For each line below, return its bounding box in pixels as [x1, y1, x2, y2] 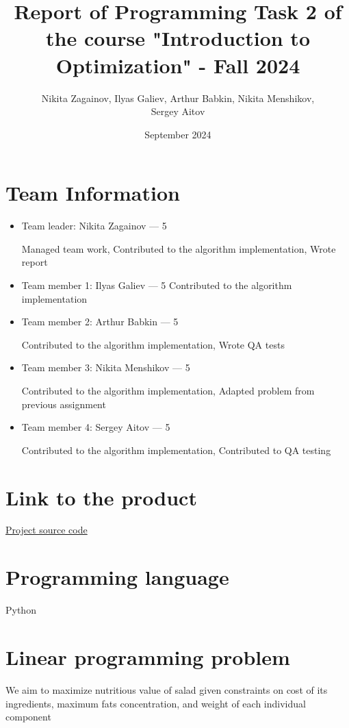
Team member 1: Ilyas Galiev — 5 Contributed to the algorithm [21, 278, 292, 292]
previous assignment [21, 397, 106, 411]
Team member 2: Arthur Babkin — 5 [21, 314, 179, 329]
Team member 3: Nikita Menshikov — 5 [21, 360, 190, 375]
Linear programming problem [5, 642, 290, 670]
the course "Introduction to [46, 24, 310, 52]
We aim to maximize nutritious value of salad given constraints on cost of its [5, 682, 328, 696]
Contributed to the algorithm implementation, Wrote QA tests [21, 337, 285, 351]
